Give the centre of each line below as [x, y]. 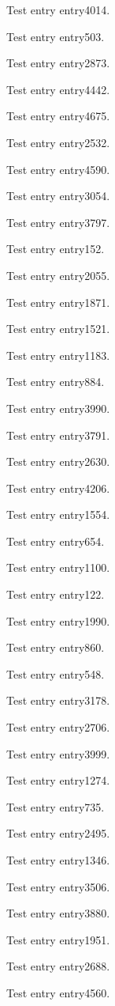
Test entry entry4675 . [58, 116]
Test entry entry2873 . [58, 63]
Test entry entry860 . [56, 647]
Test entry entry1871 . [58, 302]
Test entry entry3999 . [58, 753]
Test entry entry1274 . [58, 780]
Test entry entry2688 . [58, 966]
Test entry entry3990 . [58, 408]
